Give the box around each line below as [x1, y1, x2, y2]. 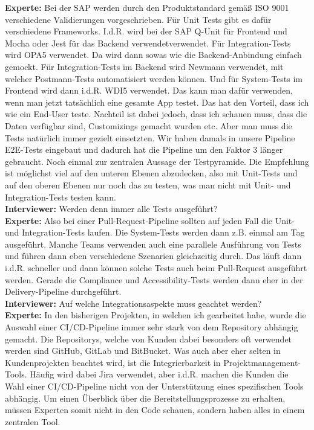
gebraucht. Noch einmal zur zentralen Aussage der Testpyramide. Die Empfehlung [5, 155, 309, 167]
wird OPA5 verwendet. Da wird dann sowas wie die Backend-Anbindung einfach [5, 48, 302, 61]
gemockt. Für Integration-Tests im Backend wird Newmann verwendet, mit [5, 60, 284, 72]
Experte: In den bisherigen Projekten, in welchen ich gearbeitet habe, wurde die [5, 309, 306, 321]
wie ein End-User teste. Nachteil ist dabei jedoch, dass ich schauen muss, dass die [5, 107, 307, 120]
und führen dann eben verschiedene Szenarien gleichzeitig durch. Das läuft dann [5, 249, 302, 262]
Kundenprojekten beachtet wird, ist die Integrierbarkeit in [5, 356, 221, 368]
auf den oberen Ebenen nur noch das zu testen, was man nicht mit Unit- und [5, 178, 291, 191]
